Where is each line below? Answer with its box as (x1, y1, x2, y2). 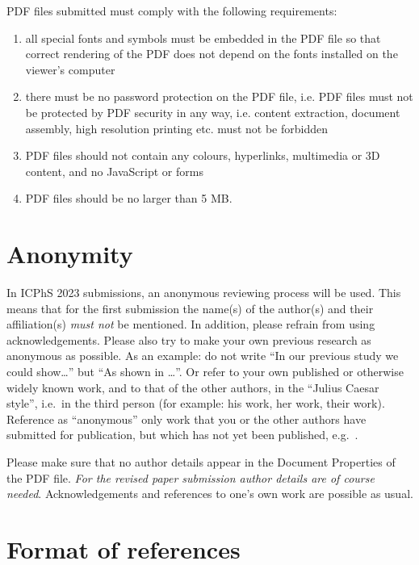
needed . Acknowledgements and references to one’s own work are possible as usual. (6, 485, 413, 502)
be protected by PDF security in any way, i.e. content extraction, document (25, 103, 400, 120)
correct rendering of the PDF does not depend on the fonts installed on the (25, 45, 398, 62)
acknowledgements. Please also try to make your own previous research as (6, 331, 371, 348)
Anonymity (6, 237, 133, 270)
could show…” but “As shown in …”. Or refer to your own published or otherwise (6, 363, 404, 380)
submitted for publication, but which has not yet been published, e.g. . (6, 426, 358, 443)
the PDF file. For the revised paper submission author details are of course (6, 469, 375, 486)
